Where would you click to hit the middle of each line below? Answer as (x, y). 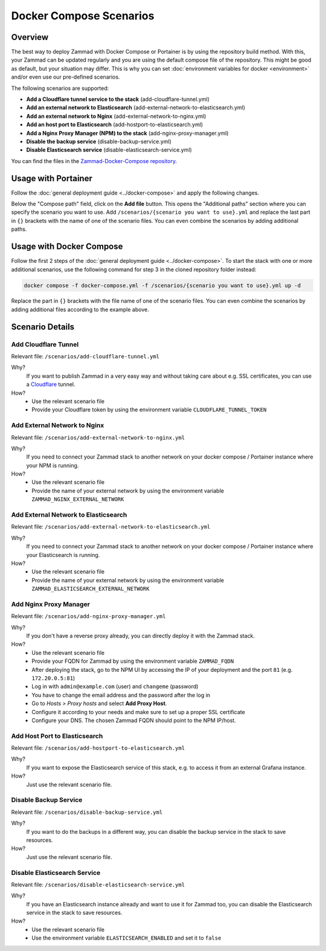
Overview (30, 37)
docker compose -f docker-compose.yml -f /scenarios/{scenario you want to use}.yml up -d (162, 285)
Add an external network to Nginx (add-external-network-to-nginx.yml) (116, 116)
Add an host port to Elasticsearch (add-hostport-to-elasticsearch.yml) (115, 124)
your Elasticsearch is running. (63, 555)
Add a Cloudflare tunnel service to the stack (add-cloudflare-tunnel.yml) (118, 99)
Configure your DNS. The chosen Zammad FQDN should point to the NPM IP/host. (134, 720)
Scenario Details (43, 327)
